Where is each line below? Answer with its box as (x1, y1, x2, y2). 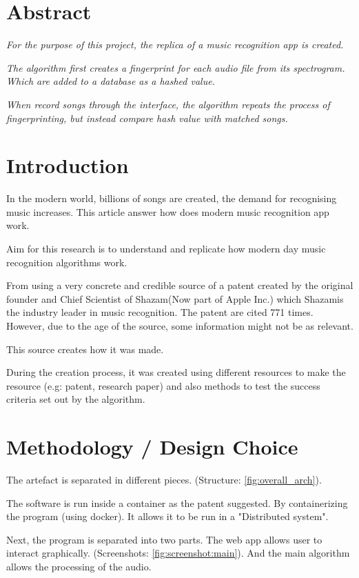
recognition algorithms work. (6, 255, 127, 269)
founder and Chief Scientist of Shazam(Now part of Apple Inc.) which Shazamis (6, 291, 344, 306)
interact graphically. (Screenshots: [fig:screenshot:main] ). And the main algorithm (6, 546, 350, 560)
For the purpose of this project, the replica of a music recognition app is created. (6, 37, 344, 52)
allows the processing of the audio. (6, 559, 152, 574)
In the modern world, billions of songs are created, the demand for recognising (6, 191, 337, 206)
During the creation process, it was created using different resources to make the (6, 365, 346, 379)
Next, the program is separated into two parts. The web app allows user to (6, 532, 322, 546)
